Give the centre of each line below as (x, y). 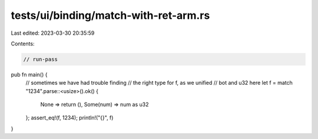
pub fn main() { (29, 74)
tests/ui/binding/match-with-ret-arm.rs (110, 15)
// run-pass (41, 59)
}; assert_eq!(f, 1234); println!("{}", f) (69, 118)
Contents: (23, 44)
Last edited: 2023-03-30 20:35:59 (53, 33)
